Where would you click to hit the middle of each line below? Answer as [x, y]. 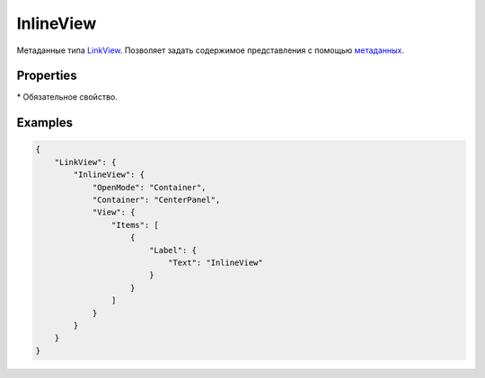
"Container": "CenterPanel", [156, 200]
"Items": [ [135, 225]
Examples [45, 123]
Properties [47, 76]
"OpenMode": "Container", [149, 187]
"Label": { [173, 250]
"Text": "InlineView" [216, 262]
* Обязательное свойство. [67, 97]
